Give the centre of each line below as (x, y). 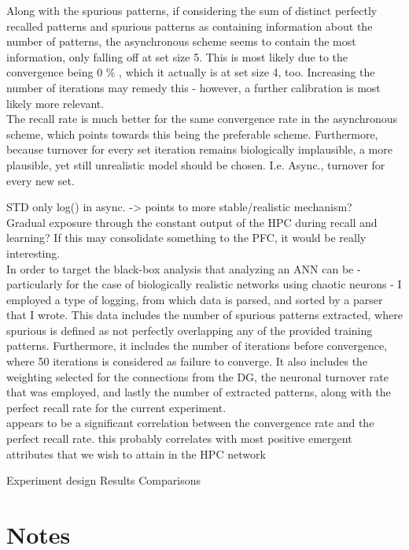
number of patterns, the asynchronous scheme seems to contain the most (181, 41)
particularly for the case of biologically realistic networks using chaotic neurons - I (204, 284)
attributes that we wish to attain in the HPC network (136, 453)
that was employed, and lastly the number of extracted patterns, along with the (199, 392)
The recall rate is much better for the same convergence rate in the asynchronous (202, 119)
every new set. (41, 180)
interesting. (33, 253)
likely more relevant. (55, 103)
